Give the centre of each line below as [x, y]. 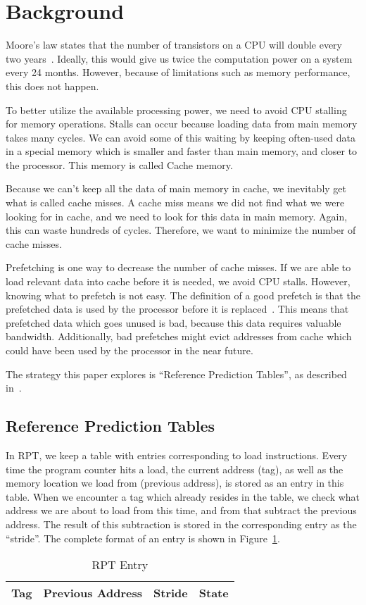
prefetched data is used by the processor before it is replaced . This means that [177, 309]
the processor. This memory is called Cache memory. [119, 164]
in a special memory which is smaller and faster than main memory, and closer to [182, 151]
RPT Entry [120, 565]
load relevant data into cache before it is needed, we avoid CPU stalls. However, [178, 281]
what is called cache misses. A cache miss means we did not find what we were [175, 202]
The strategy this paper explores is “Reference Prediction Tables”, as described [176, 374]
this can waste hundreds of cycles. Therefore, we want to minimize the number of [181, 230]
